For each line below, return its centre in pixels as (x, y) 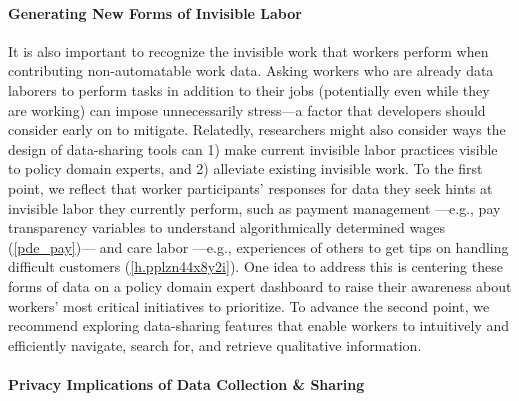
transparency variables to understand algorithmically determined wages (226, 227)
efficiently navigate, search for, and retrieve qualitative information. (215, 344)
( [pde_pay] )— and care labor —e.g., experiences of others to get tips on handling (258, 246)
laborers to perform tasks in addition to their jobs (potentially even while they (249, 89)
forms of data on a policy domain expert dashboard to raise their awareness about (260, 285)
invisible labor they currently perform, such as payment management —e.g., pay (254, 207)
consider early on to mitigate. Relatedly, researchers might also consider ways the (257, 129)
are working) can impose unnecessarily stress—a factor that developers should (247, 109)
